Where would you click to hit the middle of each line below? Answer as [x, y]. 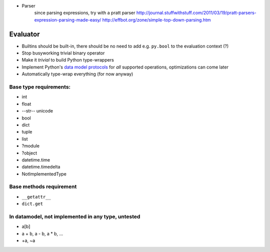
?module [31, 146]
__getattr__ [36, 197]
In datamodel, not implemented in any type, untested [75, 216]
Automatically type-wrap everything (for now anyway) [77, 74]
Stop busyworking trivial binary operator [63, 53]
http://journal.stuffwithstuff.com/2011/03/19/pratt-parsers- [196, 13]
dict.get [32, 204]
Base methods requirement [43, 186]
